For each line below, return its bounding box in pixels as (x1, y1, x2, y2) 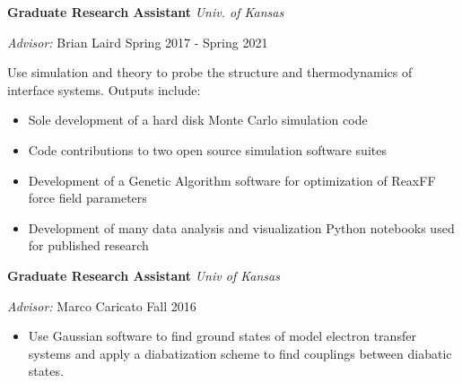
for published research (28, 236, 149, 255)
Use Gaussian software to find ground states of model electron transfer (28, 326, 416, 345)
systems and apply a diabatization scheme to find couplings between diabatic (28, 344, 452, 362)
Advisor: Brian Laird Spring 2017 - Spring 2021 (7, 32, 268, 51)
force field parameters (28, 188, 147, 207)
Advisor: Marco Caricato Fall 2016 (7, 296, 196, 315)
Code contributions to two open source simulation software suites (28, 140, 387, 159)
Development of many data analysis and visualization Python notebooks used (28, 218, 455, 237)
